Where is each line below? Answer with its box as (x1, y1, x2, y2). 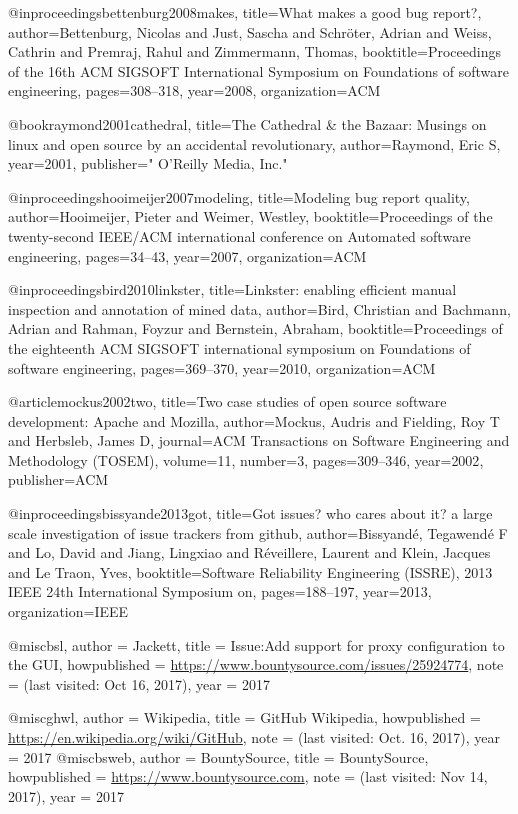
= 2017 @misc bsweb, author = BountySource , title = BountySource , (8, 746, 429, 767)
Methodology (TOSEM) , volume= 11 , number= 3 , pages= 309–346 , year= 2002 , (8, 449, 484, 470)
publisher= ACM (8, 469, 109, 490)
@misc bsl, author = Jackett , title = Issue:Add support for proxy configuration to (8, 634, 505, 655)
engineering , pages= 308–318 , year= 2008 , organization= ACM (8, 80, 381, 101)
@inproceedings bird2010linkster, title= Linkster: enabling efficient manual (8, 279, 457, 300)
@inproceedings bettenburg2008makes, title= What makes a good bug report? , (8, 2, 482, 22)
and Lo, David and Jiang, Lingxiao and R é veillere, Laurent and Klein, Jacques (8, 542, 491, 563)
